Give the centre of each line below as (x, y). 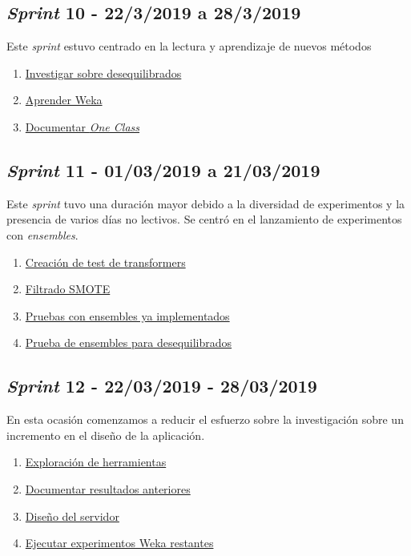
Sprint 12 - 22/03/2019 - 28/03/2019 (162, 386)
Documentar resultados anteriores (108, 488)
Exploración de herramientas (96, 462)
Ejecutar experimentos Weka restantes (119, 543)
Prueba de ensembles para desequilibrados (129, 342)
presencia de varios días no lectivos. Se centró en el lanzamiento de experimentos (204, 219)
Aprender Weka (64, 100)
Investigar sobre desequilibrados (103, 73)
